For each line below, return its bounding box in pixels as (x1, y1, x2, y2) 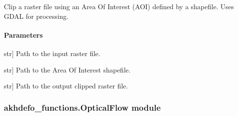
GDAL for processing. (4, 11, 69, 21)
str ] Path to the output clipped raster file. (4, 81, 128, 91)
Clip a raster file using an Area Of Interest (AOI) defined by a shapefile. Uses (4, 1, 234, 11)
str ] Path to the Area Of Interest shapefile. (4, 64, 131, 74)
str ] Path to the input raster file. (4, 48, 101, 58)
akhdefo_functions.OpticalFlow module (4, 101, 161, 113)
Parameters (4, 29, 43, 40)
